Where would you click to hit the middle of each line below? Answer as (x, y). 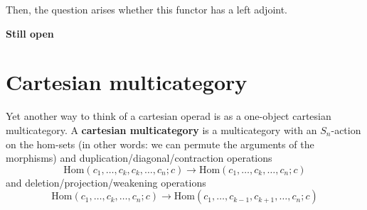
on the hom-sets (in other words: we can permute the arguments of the (160, 144)
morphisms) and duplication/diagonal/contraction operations (139, 158)
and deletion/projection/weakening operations (106, 182)
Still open (30, 33)
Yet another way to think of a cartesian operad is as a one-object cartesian (169, 116)
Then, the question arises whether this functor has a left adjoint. (147, 9)
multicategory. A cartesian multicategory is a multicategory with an (161, 129)
